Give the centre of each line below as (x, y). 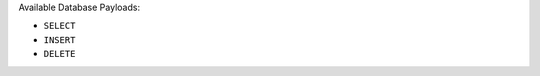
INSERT (59, 39)
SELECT (59, 26)
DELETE (59, 54)
